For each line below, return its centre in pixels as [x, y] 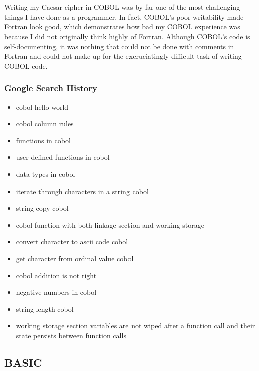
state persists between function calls [71, 335]
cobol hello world [42, 107]
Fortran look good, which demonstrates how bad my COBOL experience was [122, 26]
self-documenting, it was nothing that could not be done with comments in [119, 46]
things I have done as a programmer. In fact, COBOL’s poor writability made [124, 16]
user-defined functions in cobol [63, 157]
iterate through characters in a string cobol [82, 191]
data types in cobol [45, 174]
